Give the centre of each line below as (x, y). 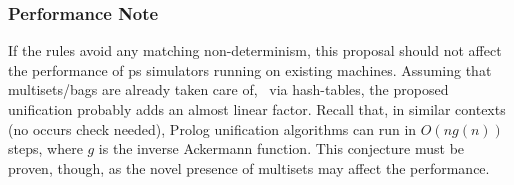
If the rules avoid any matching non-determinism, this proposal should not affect (255, 50)
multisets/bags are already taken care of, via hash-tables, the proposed (228, 89)
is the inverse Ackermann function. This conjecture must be (281, 148)
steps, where (45, 148)
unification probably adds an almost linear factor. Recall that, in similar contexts (257, 109)
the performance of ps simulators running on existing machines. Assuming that (250, 69)
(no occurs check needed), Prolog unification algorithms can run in (212, 128)
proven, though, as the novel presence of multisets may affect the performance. (249, 167)
